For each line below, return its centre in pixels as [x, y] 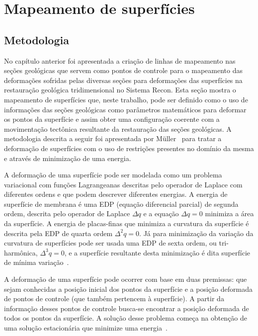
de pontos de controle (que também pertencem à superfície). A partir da [114, 298]
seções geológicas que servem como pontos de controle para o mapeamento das [123, 70]
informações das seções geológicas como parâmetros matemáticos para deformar [125, 109]
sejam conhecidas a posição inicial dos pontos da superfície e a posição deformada [128, 289]
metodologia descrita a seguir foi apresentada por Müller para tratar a [113, 138]
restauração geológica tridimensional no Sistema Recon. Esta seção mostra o [120, 90]
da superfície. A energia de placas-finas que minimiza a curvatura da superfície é [127, 223]
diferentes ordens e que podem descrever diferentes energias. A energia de [116, 194]
